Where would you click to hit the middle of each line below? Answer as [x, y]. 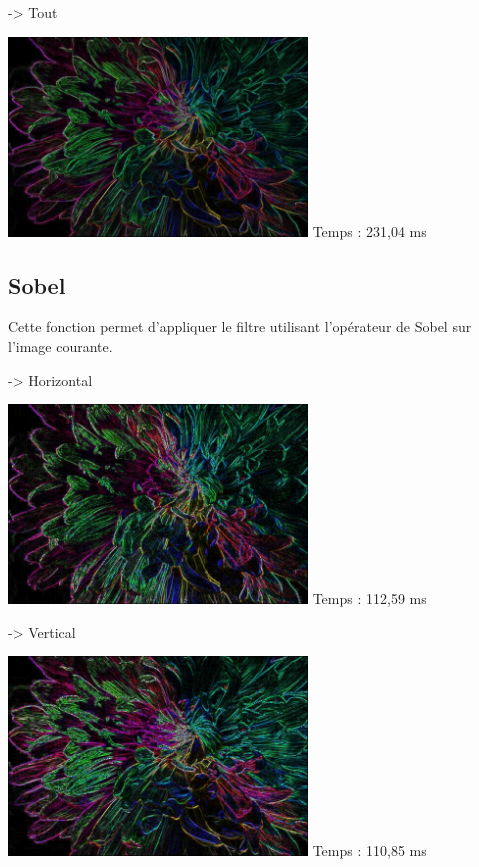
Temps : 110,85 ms [369, 850]
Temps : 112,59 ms [369, 598]
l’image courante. [60, 345]
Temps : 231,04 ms [369, 230]
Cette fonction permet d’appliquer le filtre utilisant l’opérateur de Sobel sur [240, 326]
